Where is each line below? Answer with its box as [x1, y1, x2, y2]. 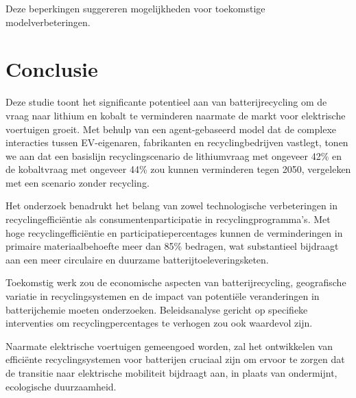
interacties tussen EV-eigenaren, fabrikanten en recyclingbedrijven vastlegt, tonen [5, 135, 348, 150]
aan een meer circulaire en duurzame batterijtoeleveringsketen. [5, 252, 269, 266]
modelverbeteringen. [5, 14, 91, 29]
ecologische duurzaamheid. [5, 379, 117, 393]
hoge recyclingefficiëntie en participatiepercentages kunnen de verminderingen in [5, 225, 343, 239]
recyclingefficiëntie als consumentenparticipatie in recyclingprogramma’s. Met [5, 212, 331, 226]
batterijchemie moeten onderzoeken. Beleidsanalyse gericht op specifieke [5, 302, 308, 316]
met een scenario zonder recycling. [5, 175, 150, 189]
